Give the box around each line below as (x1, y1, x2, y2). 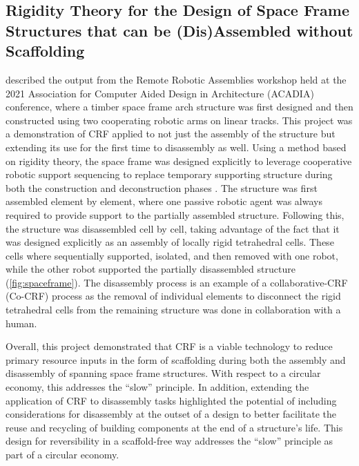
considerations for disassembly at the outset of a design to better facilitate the (6, 407, 336, 421)
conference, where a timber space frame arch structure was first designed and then (6, 99, 353, 114)
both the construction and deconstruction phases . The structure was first (6, 180, 318, 195)
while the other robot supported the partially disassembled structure (6, 262, 295, 276)
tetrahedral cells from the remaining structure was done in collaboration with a (6, 302, 341, 317)
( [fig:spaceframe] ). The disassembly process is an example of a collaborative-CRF (6, 275, 348, 289)
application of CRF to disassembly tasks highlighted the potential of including (6, 393, 337, 407)
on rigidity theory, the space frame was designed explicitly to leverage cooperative (6, 153, 352, 168)
